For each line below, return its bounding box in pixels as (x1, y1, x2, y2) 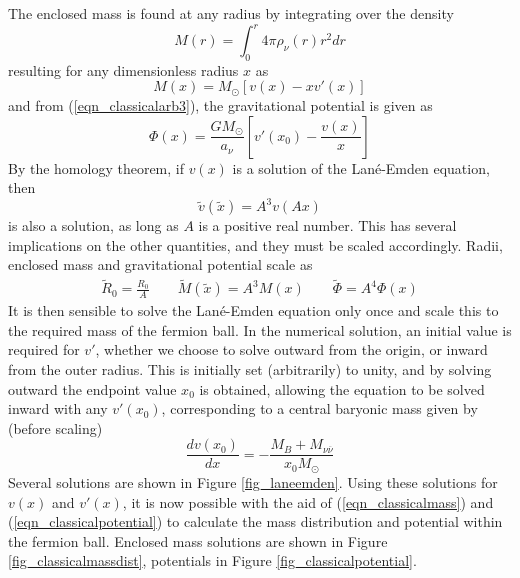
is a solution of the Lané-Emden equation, (232, 157, 490, 178)
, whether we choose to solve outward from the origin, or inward (95, 339, 488, 360)
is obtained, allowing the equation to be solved (199, 378, 485, 399)
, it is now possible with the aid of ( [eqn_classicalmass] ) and (122, 491, 494, 512)
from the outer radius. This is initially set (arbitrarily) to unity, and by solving (8, 359, 492, 380)
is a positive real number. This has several (198, 215, 457, 236)
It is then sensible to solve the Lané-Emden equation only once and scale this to (8, 300, 499, 321)
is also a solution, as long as (8, 215, 179, 236)
